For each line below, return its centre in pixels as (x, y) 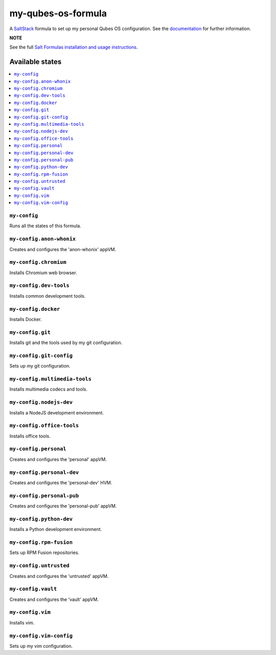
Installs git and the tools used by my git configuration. (66, 343)
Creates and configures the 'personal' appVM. (58, 459)
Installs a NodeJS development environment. (57, 413)
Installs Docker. (26, 319)
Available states (36, 62)
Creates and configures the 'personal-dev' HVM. (61, 482)
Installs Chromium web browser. (43, 273)
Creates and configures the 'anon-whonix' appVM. (63, 249)
